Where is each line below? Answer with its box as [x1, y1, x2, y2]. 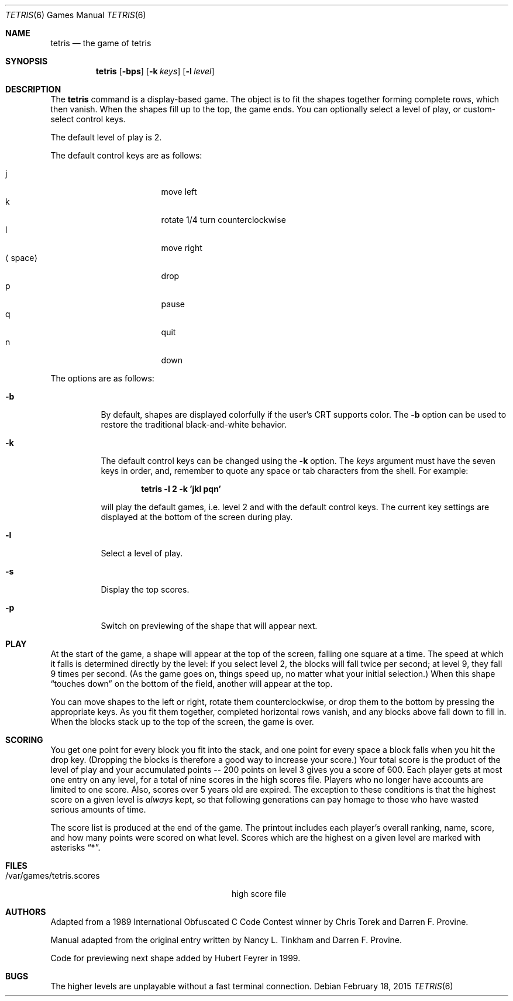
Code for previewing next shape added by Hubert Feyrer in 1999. [50, 953, 301, 963]
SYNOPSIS [5, 56, 48, 66]
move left [161, 187, 197, 197]
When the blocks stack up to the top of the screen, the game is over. [50, 717, 314, 727]
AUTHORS [5, 907, 46, 917]
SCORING [5, 735, 43, 745]
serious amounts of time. [50, 804, 146, 814]
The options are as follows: [50, 373, 154, 383]
